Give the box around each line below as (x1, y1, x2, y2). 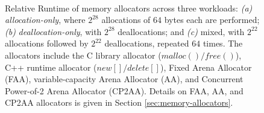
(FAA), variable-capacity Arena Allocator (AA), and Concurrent (5, 73, 244, 85)
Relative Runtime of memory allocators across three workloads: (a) (5, 1, 253, 14)
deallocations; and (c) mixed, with (118, 25, 245, 37)
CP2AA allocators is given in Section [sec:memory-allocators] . (5, 96, 233, 109)
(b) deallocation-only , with (5, 25, 102, 37)
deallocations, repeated (104, 37, 189, 50)
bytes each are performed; (164, 13, 260, 26)
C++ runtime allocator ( (5, 60, 97, 73)
